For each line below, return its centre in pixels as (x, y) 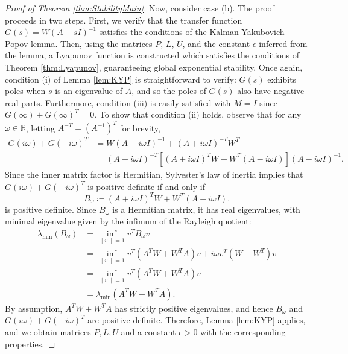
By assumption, (34, 308)
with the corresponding (243, 331)
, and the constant (216, 43)
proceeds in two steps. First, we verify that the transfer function (124, 20)
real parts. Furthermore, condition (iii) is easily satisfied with (118, 102)
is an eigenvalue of (89, 91)
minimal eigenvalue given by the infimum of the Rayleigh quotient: (128, 221)
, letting (40, 128)
